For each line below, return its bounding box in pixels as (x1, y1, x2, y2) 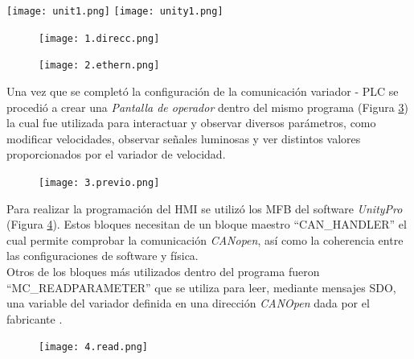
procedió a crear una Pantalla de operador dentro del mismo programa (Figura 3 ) (6, 98, 408, 115)
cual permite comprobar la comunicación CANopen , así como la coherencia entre (6, 231, 404, 248)
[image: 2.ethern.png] (39, 60, 160, 72)
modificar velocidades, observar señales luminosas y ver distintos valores (6, 130, 361, 146)
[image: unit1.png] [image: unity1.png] (6, 6, 223, 17)
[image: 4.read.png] (39, 341, 149, 353)
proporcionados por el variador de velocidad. (6, 146, 226, 163)
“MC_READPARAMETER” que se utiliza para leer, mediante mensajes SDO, (6, 279, 396, 295)
